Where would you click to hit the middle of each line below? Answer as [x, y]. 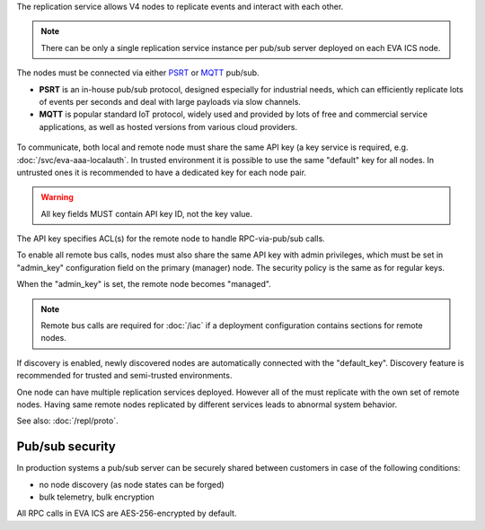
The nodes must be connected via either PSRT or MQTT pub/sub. [138, 73]
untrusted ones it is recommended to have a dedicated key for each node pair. [162, 172]
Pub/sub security [66, 447]
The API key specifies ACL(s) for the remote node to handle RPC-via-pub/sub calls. [171, 239]
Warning [57, 197]
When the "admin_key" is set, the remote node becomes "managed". [144, 284]
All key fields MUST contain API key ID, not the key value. [147, 213]
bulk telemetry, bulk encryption [97, 497]
